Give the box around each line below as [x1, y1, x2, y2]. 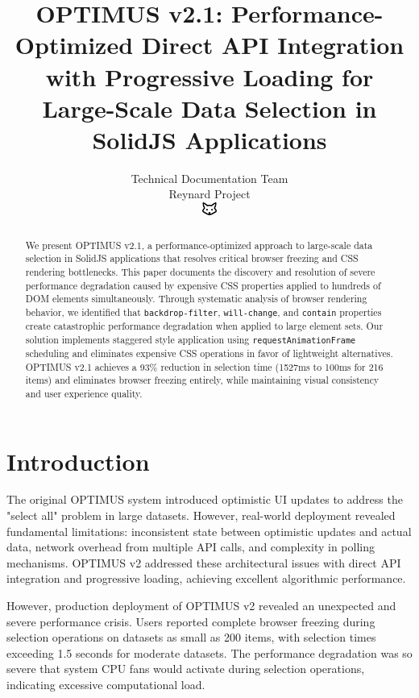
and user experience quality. [25, 386, 143, 400]
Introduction [6, 444, 150, 477]
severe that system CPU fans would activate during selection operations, [6, 660, 365, 677]
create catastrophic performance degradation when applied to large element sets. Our [25, 319, 384, 333]
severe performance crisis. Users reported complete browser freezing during [6, 613, 375, 629]
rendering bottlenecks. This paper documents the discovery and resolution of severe [25, 264, 375, 278]
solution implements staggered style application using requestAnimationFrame [25, 332, 356, 346]
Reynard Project [168, 185, 251, 202]
